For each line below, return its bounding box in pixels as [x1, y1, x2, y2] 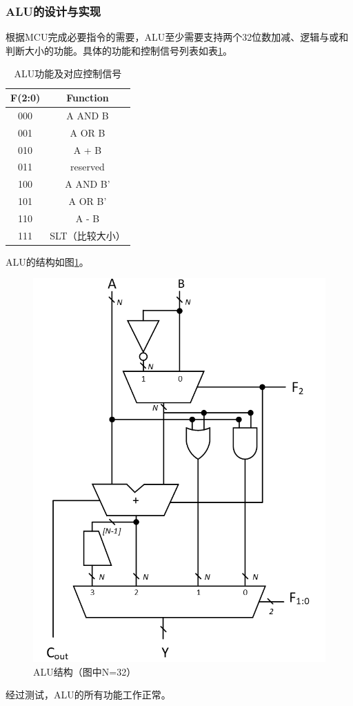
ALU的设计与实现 [6, 2, 101, 19]
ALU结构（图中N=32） [33, 664, 137, 678]
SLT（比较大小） [50, 228, 125, 242]
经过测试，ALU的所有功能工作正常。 [6, 687, 171, 702]
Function [66, 90, 109, 104]
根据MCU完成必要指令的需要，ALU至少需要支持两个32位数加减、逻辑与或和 [6, 30, 349, 44]
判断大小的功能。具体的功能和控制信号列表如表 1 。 [6, 43, 232, 57]
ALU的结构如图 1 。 [6, 254, 89, 268]
